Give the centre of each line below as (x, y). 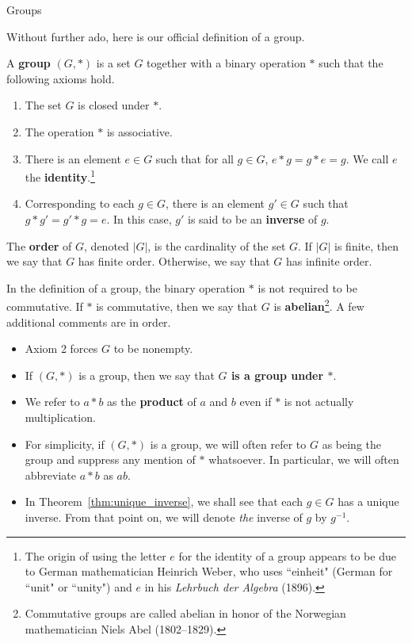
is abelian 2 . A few (319, 305)
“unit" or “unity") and (78, 586)
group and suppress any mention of (110, 459)
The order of (39, 245)
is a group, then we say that (147, 375)
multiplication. (60, 417)
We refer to (52, 402)
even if (256, 402)
